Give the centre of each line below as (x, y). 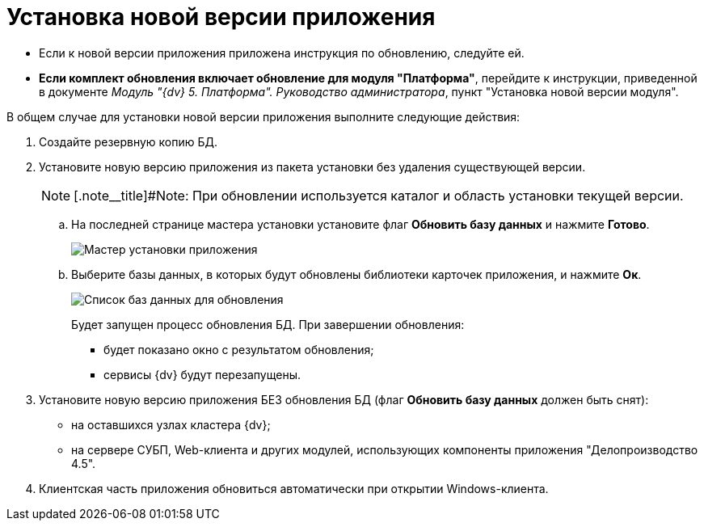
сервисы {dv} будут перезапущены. (202, 374)
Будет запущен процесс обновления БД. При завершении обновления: (268, 324)
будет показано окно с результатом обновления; (239, 349)
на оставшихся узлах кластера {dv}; (171, 424)
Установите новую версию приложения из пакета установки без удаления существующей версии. (312, 167)
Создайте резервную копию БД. (129, 141)
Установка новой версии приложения (221, 17)
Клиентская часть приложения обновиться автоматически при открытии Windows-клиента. (294, 488)
